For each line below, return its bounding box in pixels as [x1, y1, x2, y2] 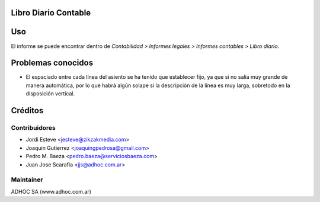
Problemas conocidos [11, 58, 94, 68]
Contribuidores [11, 124, 56, 132]
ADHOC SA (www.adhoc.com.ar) [11, 188, 92, 195]
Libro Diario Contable [11, 8, 91, 18]
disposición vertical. [25, 90, 75, 97]
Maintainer [11, 175, 43, 184]
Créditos [11, 105, 44, 116]
